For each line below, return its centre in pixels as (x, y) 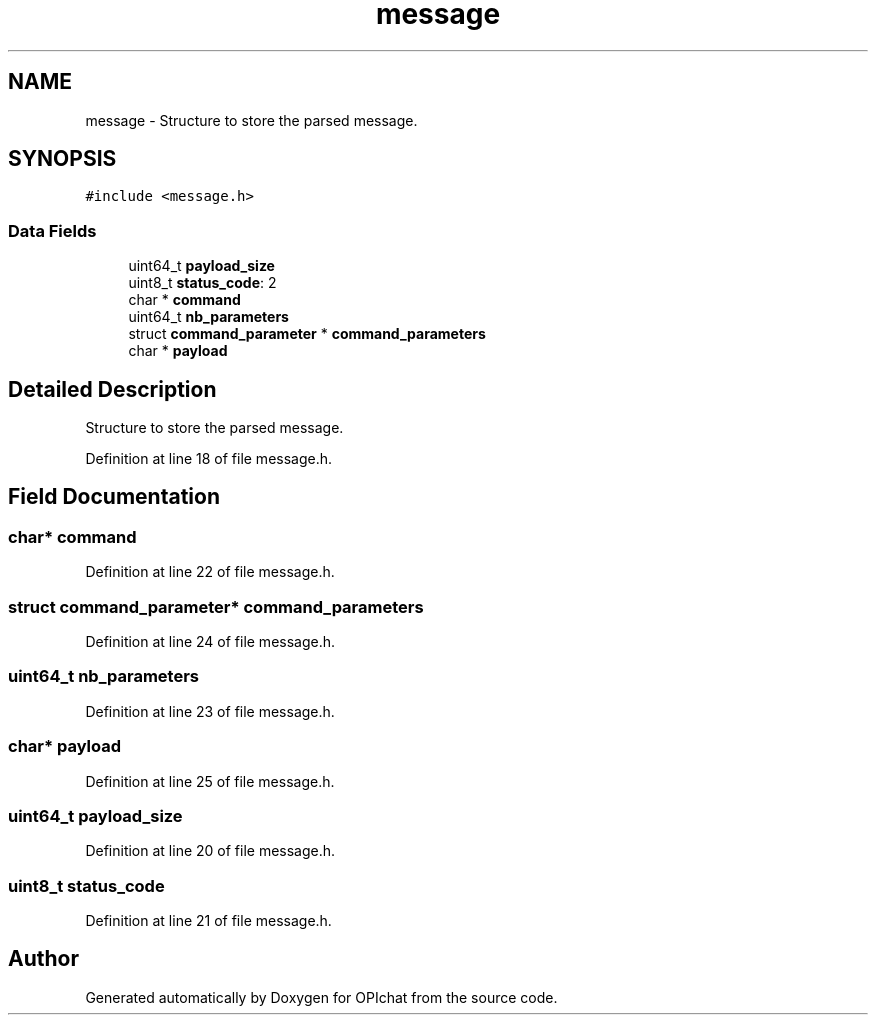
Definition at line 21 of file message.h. (208, 920)
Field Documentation (114, 497)
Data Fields (52, 230)
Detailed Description (112, 389)
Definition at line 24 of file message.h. (210, 641)
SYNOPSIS (62, 159)
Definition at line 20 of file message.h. (210, 851)
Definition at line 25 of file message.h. (210, 781)
